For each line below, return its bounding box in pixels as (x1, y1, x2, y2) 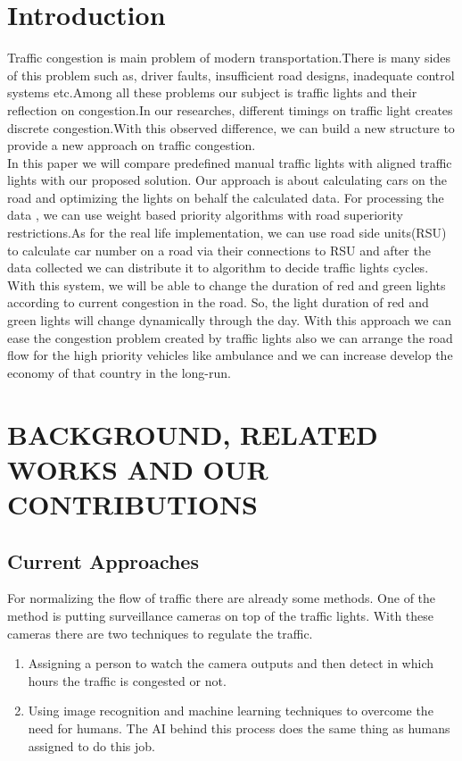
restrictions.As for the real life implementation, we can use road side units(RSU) (7, 223, 447, 242)
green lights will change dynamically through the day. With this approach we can (7, 311, 452, 330)
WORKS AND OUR (7, 450, 268, 487)
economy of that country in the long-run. (7, 363, 231, 381)
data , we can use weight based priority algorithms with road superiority (7, 205, 403, 224)
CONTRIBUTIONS (7, 485, 259, 522)
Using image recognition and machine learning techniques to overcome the (28, 701, 433, 720)
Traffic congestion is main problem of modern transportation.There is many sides (7, 48, 450, 67)
